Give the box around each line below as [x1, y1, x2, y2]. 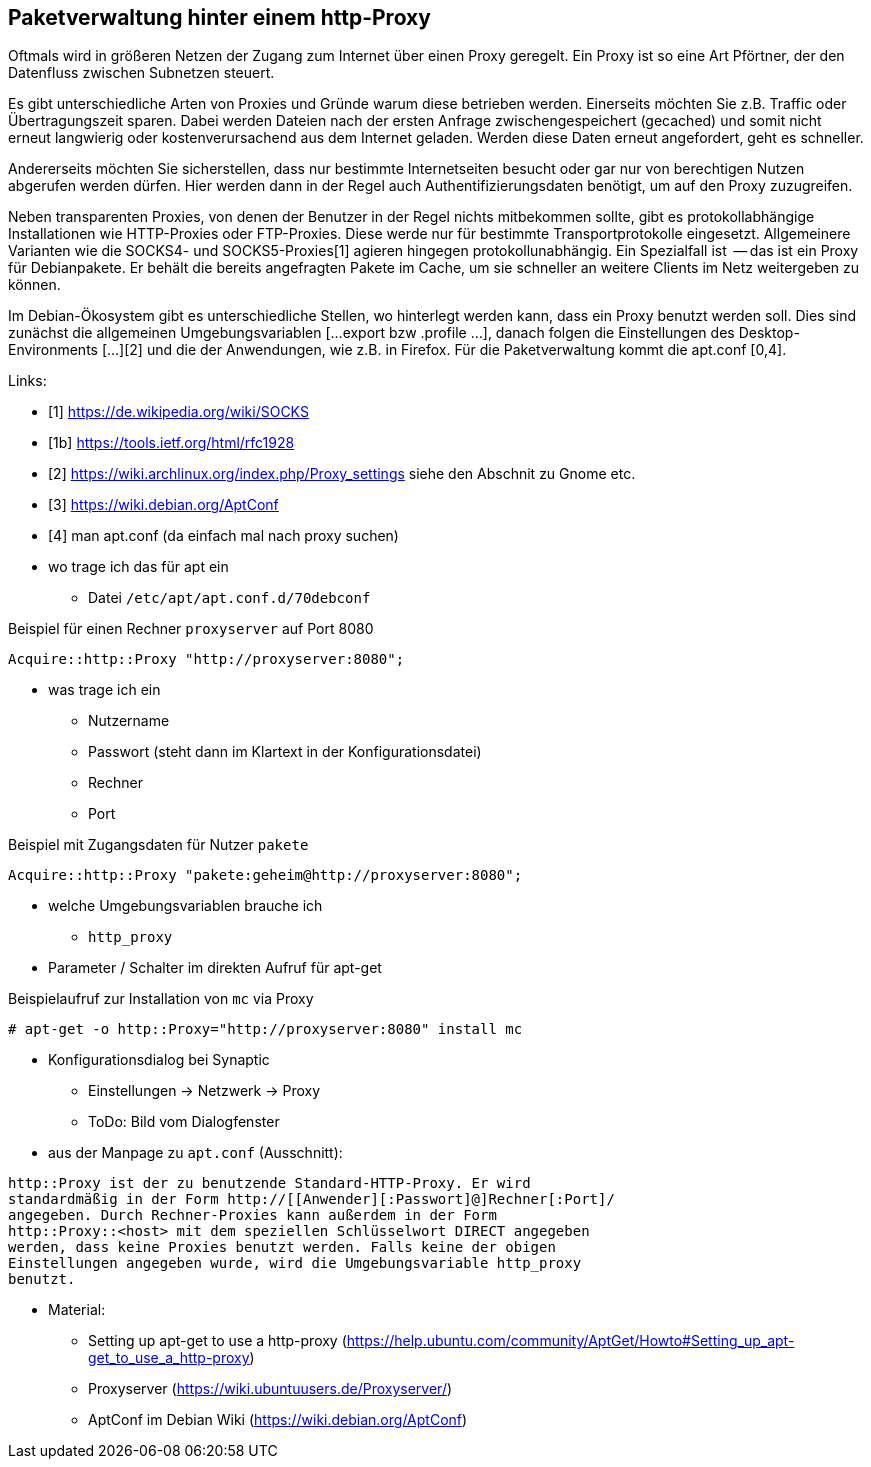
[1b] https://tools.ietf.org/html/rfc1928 [48, 434, 295, 452]
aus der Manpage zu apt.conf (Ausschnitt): [48, 1144, 343, 1162]
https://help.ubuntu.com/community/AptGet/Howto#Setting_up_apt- [346, 1332, 795, 1350]
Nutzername [88, 712, 170, 730]
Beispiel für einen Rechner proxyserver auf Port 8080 [8, 620, 374, 638]
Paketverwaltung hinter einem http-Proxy [8, 5, 431, 30]
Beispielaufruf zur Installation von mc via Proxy [8, 990, 314, 1008]
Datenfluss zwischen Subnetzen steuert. [8, 64, 275, 82]
